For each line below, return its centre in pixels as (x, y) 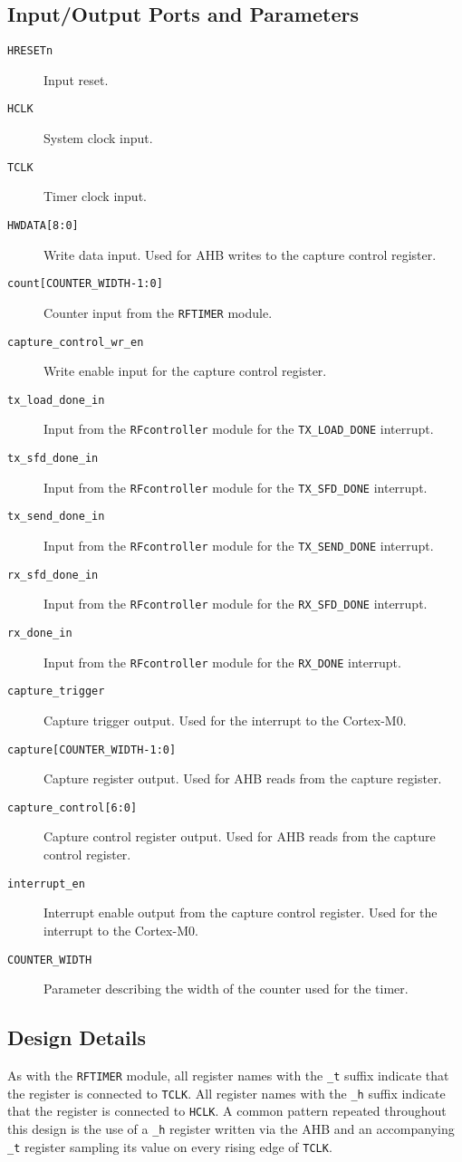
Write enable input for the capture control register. (185, 371)
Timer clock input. (95, 196)
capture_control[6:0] (72, 807)
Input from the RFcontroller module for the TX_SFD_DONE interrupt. (236, 487)
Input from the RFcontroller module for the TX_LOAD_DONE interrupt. (239, 429)
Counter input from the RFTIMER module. (158, 312)
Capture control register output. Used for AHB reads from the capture (240, 836)
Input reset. (76, 79)
